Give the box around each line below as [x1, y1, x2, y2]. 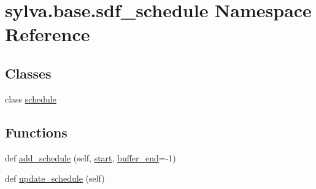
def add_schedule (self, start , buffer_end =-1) [5, 151, 176, 164]
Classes [5, 63, 52, 82]
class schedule [5, 92, 56, 105]
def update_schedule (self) [5, 172, 105, 185]
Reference [5, 21, 90, 47]
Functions [5, 122, 67, 141]
